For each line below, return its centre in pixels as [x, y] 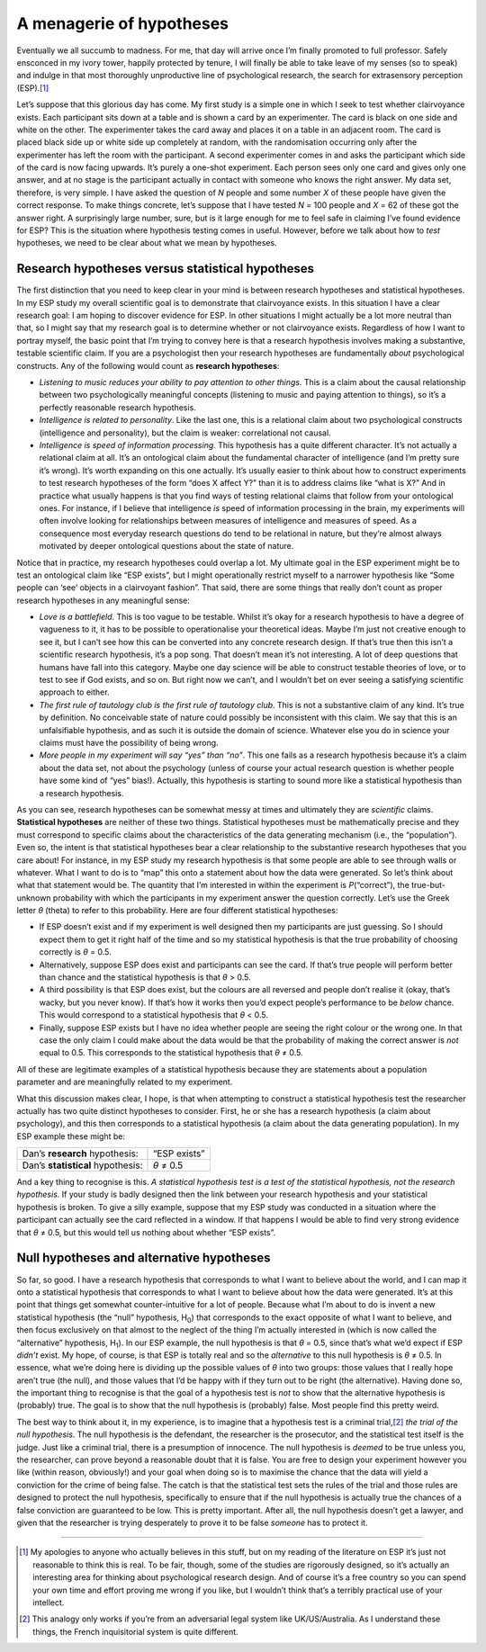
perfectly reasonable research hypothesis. [118, 407]
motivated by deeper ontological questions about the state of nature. [166, 546]
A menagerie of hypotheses [123, 23]
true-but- [428, 885]
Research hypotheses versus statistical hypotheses [166, 269]
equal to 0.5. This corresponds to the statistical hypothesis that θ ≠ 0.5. [171, 1053]
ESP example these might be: [71, 1136]
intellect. [49, 1603]
